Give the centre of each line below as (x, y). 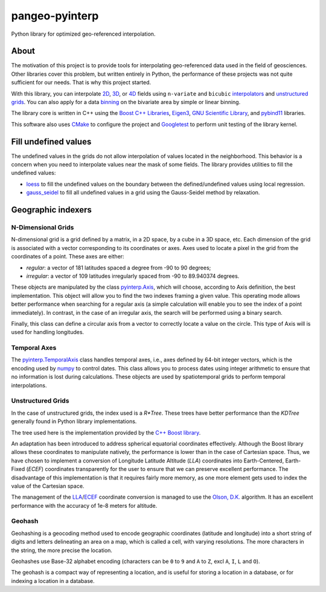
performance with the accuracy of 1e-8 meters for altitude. (84, 505)
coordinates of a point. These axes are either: (68, 257)
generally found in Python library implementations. (74, 421)
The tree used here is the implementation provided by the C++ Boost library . (106, 432)
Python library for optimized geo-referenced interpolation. (83, 34)
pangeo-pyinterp (55, 16)
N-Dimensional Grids (43, 228)
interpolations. (29, 385)
